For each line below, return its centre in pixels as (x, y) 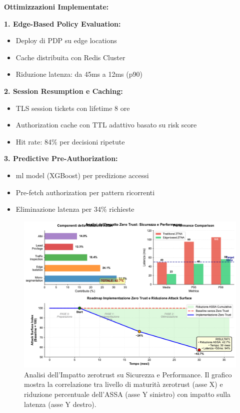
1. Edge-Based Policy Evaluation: (62, 23)
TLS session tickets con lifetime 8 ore (73, 108)
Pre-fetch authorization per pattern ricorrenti (85, 192)
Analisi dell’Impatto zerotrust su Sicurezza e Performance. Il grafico (128, 374)
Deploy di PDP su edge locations (66, 40)
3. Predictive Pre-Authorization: (61, 158)
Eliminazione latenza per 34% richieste (75, 209)
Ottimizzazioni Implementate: (56, 7)
